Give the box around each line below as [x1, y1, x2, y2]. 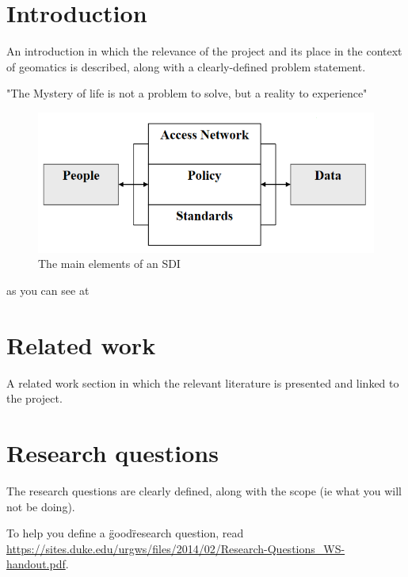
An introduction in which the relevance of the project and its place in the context [6, 43, 402, 59]
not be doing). [6, 498, 75, 514]
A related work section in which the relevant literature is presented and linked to [6, 374, 399, 391]
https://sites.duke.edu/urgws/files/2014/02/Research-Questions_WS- [6, 540, 345, 556]
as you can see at [6, 281, 90, 298]
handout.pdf [6, 556, 66, 572]
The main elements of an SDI [38, 255, 181, 272]
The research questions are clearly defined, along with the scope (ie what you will [6, 483, 402, 499]
